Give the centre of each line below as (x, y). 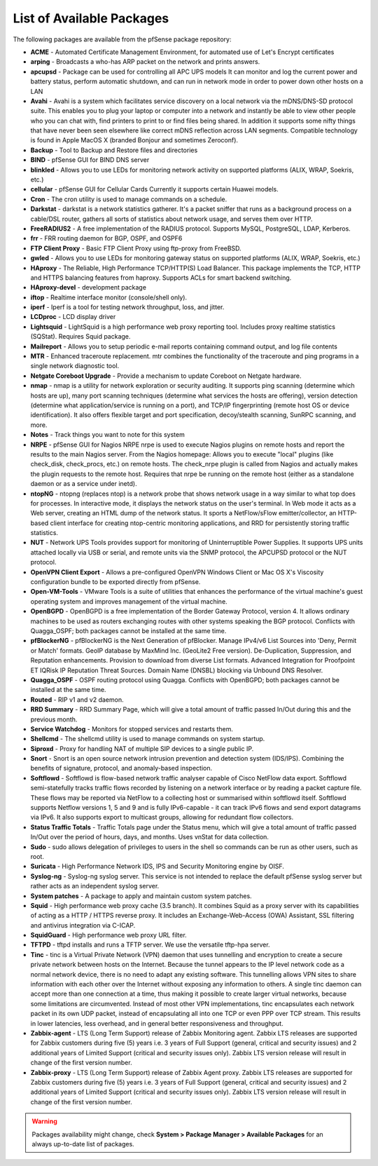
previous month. (54, 719)
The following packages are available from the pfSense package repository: (122, 39)
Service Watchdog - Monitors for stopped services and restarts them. (132, 728)
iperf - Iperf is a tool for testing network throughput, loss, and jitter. (127, 307)
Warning (44, 1121)
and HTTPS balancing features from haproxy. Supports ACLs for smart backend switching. (161, 278)
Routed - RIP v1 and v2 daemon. (77, 699)
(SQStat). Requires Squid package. (80, 337)
